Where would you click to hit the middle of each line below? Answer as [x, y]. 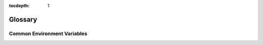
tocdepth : [19, 6]
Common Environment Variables [48, 33]
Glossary [23, 19]
